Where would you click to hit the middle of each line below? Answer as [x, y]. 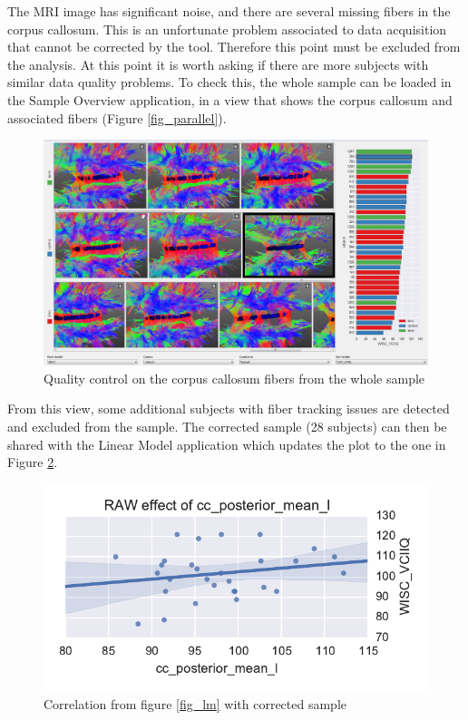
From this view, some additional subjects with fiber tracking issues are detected [229, 409]
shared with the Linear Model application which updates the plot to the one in [227, 444]
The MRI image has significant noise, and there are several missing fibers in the [229, 11]
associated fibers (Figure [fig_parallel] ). [117, 117]
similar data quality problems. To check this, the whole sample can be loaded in [229, 82]
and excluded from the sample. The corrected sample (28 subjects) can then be [227, 427]
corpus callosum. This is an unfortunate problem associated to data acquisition [227, 29]
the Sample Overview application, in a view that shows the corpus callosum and [230, 99]
